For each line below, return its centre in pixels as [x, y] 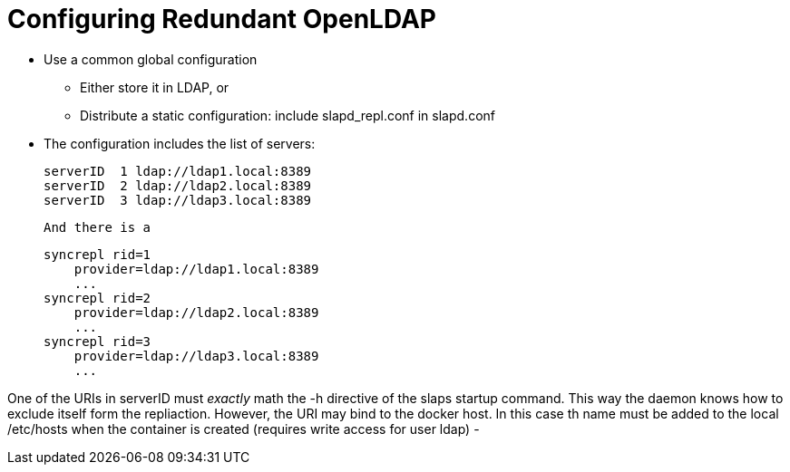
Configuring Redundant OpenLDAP [222, 19]
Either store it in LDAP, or [155, 87]
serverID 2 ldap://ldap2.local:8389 [178, 185]
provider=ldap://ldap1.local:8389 [196, 269]
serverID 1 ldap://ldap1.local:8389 [178, 171]
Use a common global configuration [151, 59]
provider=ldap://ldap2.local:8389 [196, 312]
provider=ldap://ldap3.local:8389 [196, 356]
